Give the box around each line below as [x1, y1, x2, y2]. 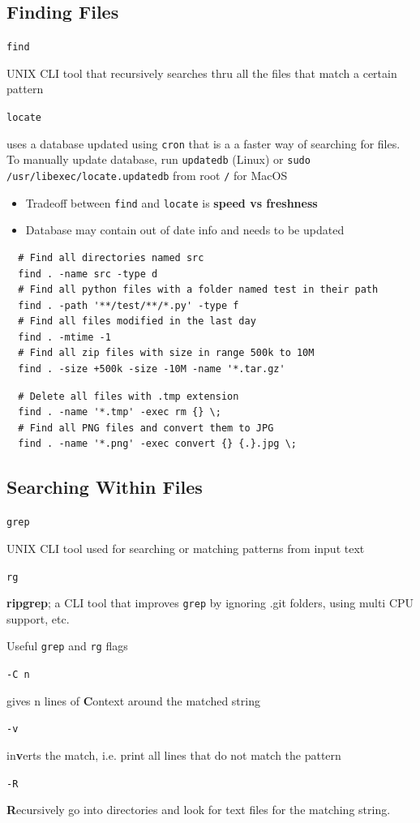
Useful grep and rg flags [6, 637, 128, 654]
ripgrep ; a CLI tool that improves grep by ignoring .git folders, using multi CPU [6, 594, 414, 611]
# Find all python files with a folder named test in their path [18, 284, 379, 296]
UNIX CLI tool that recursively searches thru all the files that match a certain [6, 64, 397, 81]
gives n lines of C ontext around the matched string [6, 692, 260, 709]
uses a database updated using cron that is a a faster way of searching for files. [6, 135, 401, 152]
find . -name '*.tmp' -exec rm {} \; [18, 406, 221, 418]
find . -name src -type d [18, 268, 158, 280]
